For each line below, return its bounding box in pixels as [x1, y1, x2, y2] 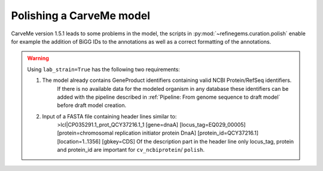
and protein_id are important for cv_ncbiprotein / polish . [57, 146, 205, 154]
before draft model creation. [57, 102, 127, 109]
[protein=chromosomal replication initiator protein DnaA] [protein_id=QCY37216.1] [57, 129, 258, 137]
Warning [27, 54, 49, 62]
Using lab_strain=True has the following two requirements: [27, 66, 181, 73]
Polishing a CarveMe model [11, 9, 151, 22]
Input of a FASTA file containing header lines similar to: [42, 112, 177, 120]
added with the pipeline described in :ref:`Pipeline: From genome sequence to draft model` [57, 93, 281, 100]
